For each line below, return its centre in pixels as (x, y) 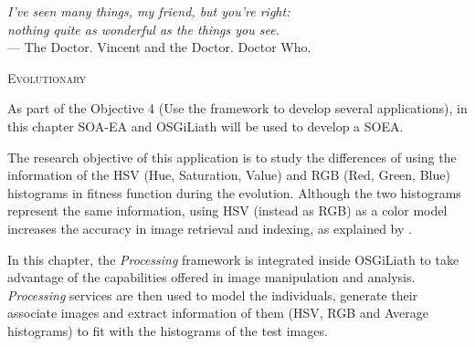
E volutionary (47, 77)
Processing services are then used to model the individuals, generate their (213, 294)
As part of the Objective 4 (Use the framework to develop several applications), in (237, 108)
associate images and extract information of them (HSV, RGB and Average (218, 313)
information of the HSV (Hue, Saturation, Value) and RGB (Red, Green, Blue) (229, 175)
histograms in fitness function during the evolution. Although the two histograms (234, 192)
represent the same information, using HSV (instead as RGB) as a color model (227, 210)
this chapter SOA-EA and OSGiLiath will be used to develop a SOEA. (206, 126)
